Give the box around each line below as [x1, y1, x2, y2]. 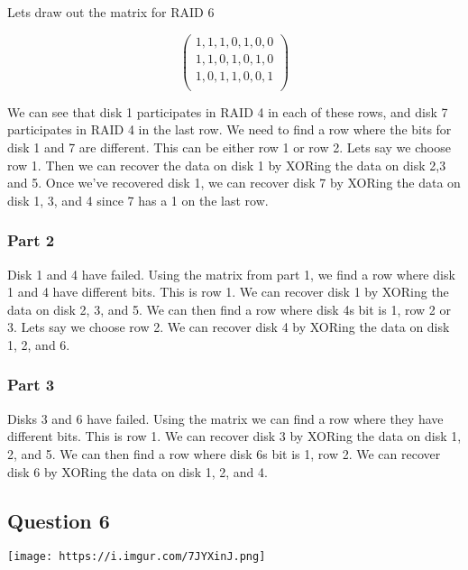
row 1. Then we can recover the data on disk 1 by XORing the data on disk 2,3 [7, 155, 446, 174]
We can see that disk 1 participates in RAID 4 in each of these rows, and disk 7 [7, 102, 448, 121]
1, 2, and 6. [7, 335, 70, 354]
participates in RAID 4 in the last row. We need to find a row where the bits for [7, 120, 452, 139]
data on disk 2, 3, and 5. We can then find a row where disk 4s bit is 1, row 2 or [7, 299, 452, 318]
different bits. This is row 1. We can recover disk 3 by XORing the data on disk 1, [7, 427, 462, 446]
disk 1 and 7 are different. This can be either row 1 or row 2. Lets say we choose [7, 137, 451, 156]
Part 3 [7, 373, 55, 396]
